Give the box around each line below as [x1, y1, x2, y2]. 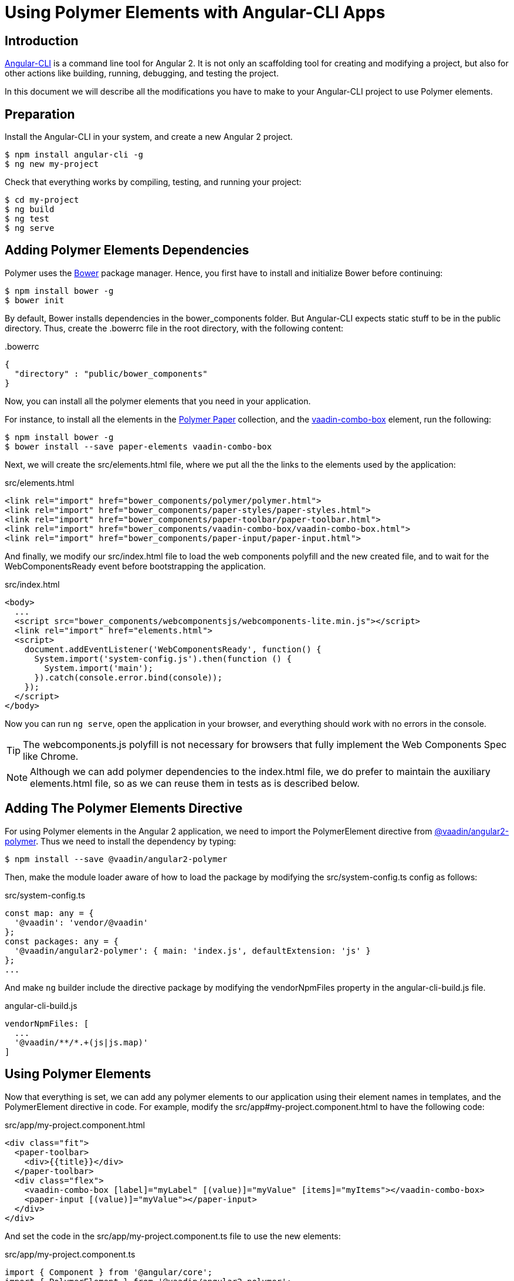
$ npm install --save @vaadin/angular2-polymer [5, 854, 228, 864]
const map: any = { [5, 908, 94, 918]
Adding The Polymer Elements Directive [5, 801, 243, 816]
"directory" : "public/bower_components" [14, 368, 208, 378]
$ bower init [5, 295, 65, 305]
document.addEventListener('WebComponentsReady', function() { [24, 644, 322, 654]
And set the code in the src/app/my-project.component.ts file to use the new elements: [5, 1230, 341, 1241]
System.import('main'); [44, 663, 153, 673]
